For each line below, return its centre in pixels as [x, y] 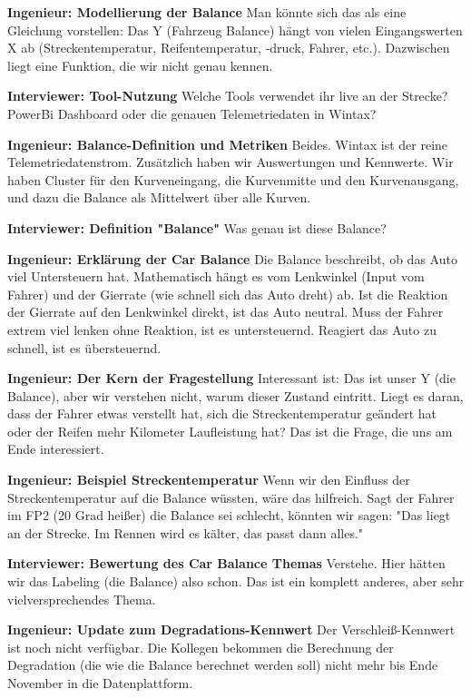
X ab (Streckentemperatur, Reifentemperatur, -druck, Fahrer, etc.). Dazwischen [229, 48]
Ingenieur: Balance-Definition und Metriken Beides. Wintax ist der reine [228, 144]
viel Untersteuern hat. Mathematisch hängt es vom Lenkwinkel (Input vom [216, 276]
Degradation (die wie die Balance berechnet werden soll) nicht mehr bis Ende [223, 665]
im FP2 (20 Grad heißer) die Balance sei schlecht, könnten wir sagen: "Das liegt [229, 515]
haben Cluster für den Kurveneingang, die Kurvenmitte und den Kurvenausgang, [233, 179]
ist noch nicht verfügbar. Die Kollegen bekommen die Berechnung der [201, 647]
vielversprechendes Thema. [82, 599]
